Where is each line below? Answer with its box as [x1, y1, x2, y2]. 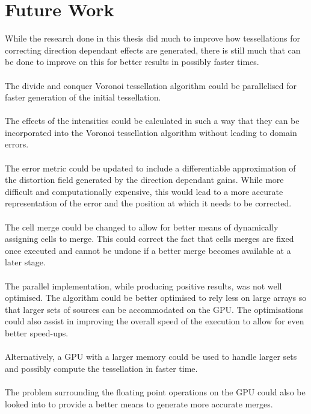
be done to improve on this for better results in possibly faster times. [5, 55, 259, 68]
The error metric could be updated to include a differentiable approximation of [5, 161, 296, 174]
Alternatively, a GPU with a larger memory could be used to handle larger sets [5, 350, 297, 363]
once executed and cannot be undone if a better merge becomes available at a [5, 244, 291, 256]
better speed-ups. [5, 326, 69, 339]
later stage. [5, 256, 46, 268]
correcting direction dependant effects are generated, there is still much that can [5, 43, 301, 56]
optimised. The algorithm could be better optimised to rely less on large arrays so [5, 291, 307, 304]
